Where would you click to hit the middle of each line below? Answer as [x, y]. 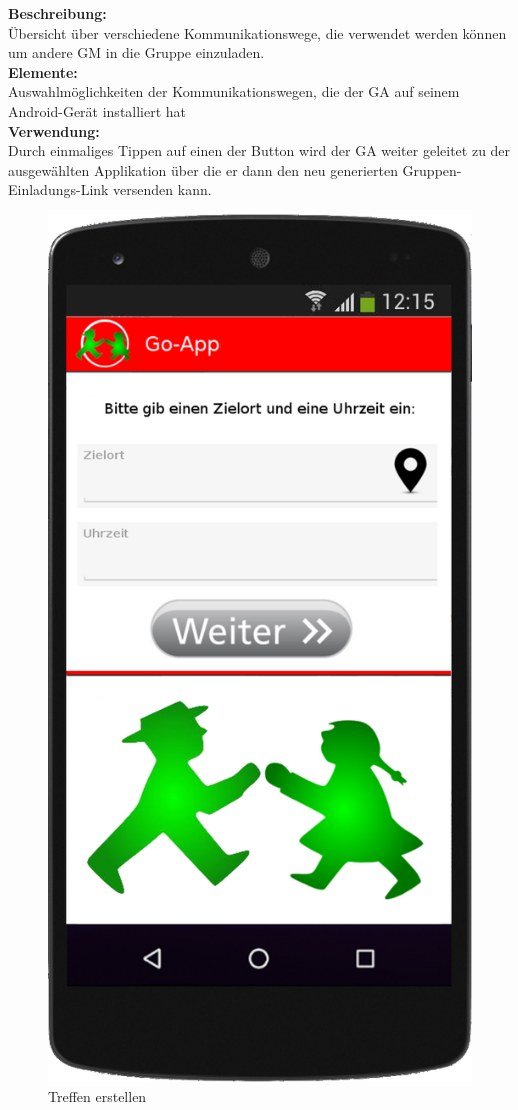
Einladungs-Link [58, 189]
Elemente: [43, 71]
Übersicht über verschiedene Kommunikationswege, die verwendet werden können [257, 32]
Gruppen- [432, 169]
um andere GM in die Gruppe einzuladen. [136, 52]
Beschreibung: [57, 13]
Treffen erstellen [97, 1095]
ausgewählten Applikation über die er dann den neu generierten [203, 169]
